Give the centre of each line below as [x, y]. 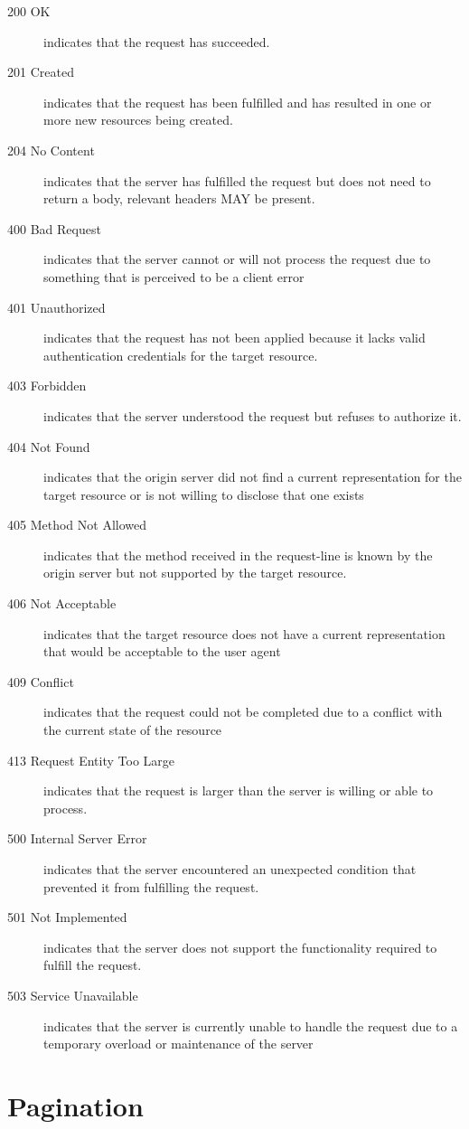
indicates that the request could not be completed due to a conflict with [243, 712]
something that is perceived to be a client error [174, 276]
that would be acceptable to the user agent [162, 651]
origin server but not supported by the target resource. [195, 573]
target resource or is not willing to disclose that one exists [204, 494]
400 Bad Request [54, 228]
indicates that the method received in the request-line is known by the [238, 555]
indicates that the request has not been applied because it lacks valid [234, 338]
